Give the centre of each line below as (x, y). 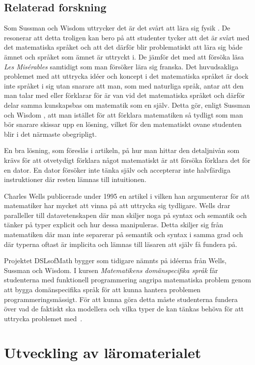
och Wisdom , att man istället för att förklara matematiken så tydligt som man (124, 114)
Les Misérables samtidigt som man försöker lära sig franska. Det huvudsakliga (121, 66)
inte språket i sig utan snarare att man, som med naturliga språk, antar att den (124, 85)
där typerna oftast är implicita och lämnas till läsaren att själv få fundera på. (121, 244)
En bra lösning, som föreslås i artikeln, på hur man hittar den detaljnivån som (122, 150)
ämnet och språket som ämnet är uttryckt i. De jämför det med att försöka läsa (124, 56)
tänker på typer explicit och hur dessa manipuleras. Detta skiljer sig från (114, 225)
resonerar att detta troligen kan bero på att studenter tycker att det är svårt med (127, 37)
